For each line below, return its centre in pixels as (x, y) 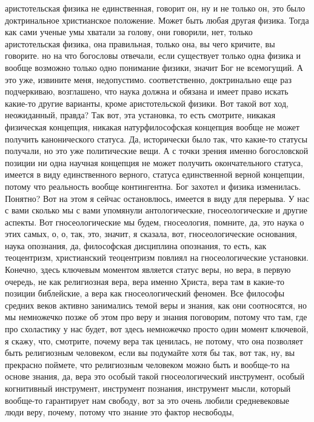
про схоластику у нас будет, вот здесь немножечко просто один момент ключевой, (157, 329)
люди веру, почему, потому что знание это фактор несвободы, (120, 412)
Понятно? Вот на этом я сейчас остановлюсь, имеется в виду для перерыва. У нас (157, 198)
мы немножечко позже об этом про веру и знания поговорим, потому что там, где (156, 317)
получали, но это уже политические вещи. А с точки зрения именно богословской (157, 151)
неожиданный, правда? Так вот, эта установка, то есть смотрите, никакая (140, 115)
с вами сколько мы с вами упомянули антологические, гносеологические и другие (156, 210)
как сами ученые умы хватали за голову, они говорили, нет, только (129, 32)
